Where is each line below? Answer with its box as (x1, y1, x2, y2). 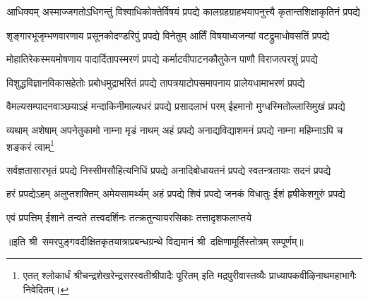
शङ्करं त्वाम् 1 (6, 137, 54, 154)
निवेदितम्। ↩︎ (23, 281, 69, 296)
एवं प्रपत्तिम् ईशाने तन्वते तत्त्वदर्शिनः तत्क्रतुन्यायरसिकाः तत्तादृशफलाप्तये (6, 210, 251, 224)
